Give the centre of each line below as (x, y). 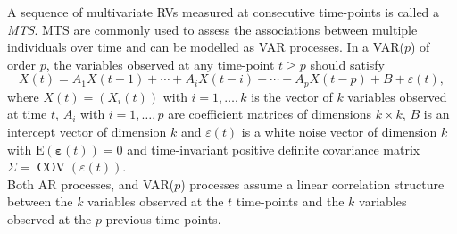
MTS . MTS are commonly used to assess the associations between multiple (212, 29)
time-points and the (290, 201)
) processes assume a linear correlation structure (312, 184)
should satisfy (347, 64)
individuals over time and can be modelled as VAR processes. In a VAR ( (206, 47)
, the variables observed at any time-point (160, 64)
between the (40, 201)
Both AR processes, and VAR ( (91, 184)
